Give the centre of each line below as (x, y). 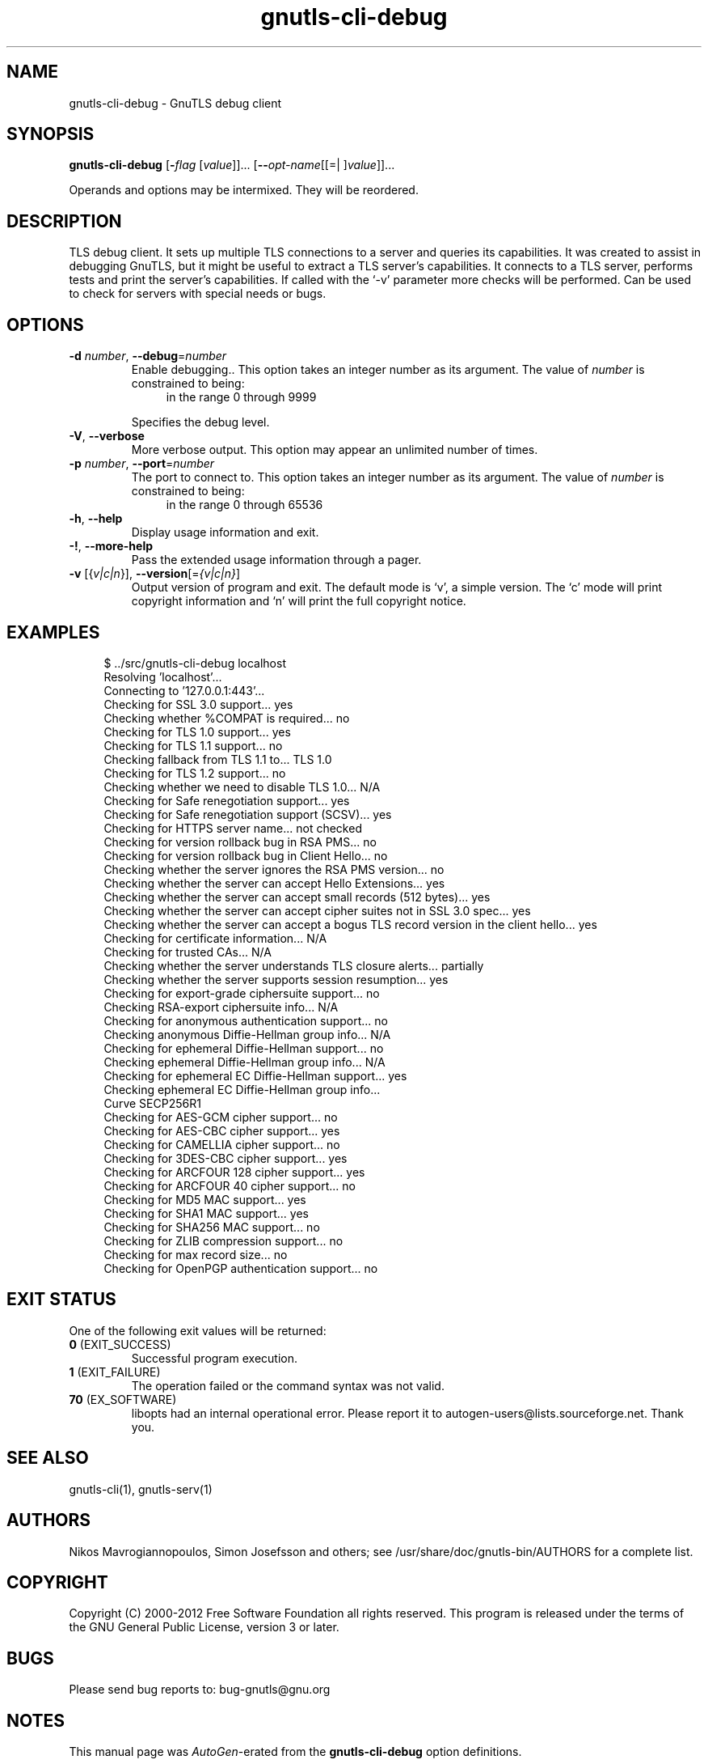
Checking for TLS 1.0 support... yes (197, 731)
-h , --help (96, 519)
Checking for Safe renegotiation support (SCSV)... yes (248, 814)
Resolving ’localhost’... (163, 676)
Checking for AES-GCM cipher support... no (221, 1117)
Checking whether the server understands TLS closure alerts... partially (294, 965)
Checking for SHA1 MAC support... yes (206, 1213)
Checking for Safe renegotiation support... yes (227, 800)
